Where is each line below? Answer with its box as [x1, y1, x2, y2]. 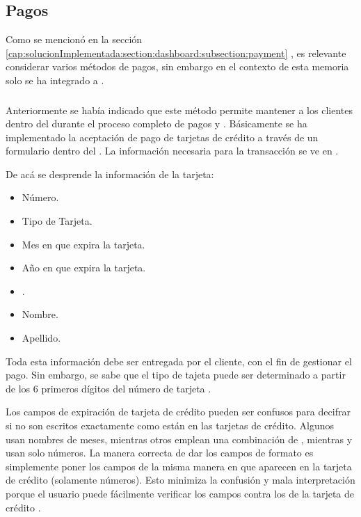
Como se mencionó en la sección [6, 32, 143, 47]
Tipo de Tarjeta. [22, 214, 93, 228]
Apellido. [22, 331, 61, 345]
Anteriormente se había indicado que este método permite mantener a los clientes [6, 102, 353, 117]
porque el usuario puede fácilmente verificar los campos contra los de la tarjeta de [6, 486, 355, 500]
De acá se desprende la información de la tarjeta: [6, 166, 214, 181]
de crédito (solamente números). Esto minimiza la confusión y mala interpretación [6, 472, 355, 487]
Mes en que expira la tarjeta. [22, 237, 145, 251]
